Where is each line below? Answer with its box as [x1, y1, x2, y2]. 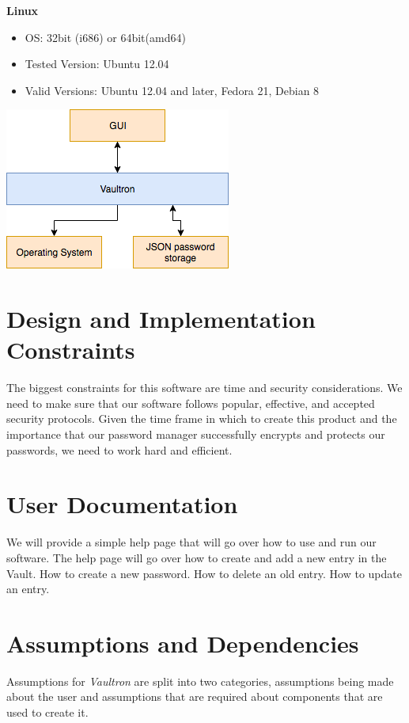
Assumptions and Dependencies [6, 626, 359, 659]
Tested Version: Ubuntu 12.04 [25, 55, 169, 72]
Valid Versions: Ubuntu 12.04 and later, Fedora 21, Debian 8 [25, 82, 320, 98]
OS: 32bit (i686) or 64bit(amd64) [25, 29, 186, 45]
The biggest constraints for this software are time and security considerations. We [6, 379, 403, 396]
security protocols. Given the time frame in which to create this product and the [6, 410, 397, 427]
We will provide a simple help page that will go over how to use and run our [6, 534, 377, 550]
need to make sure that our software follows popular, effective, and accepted [6, 394, 375, 411]
